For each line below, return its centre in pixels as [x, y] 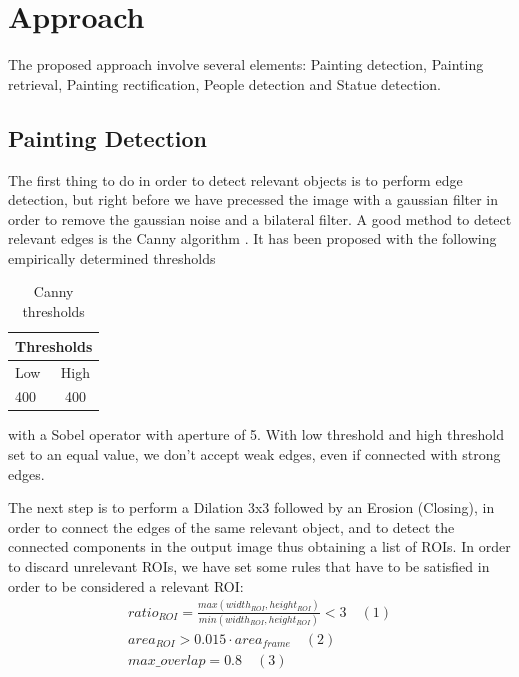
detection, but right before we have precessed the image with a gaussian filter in [253, 199]
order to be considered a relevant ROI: [126, 585]
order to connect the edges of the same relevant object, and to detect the [231, 526]
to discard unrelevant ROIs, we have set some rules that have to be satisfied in [249, 566]
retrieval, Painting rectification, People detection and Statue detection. [224, 83]
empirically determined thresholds [112, 257]
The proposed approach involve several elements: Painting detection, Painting [246, 64]
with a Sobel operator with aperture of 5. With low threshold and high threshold [256, 434]
